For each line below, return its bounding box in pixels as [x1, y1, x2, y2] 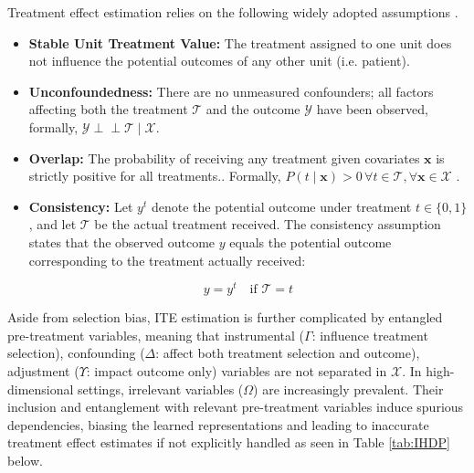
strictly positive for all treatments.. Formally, [28, 166, 281, 185]
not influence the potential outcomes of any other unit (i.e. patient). [28, 51, 410, 70]
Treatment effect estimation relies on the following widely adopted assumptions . [7, 3, 458, 21]
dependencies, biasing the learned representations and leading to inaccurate [7, 415, 429, 434]
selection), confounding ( [7, 343, 145, 363]
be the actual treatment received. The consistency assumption [94, 215, 441, 234]
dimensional [7, 379, 74, 398]
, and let [28, 215, 77, 234]
